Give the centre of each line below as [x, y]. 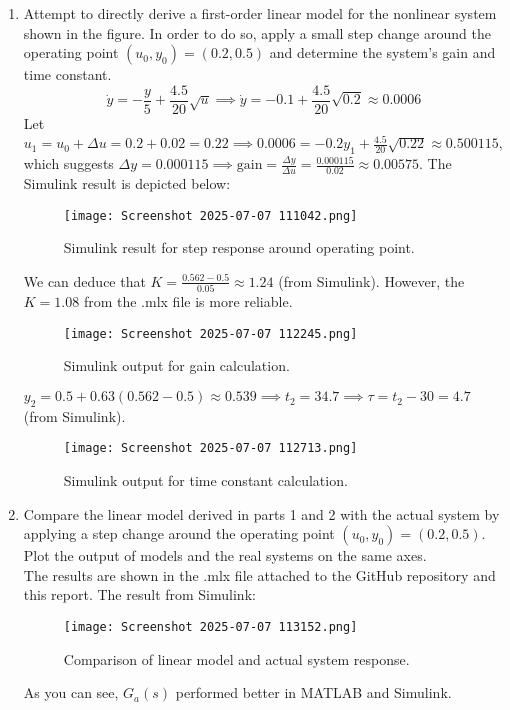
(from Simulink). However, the [371, 280]
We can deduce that [84, 280]
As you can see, [71, 692]
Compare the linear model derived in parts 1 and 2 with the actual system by [261, 513]
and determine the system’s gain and [382, 52]
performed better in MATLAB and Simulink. [313, 692]
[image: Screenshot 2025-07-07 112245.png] [210, 333]
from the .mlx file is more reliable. [188, 301]
